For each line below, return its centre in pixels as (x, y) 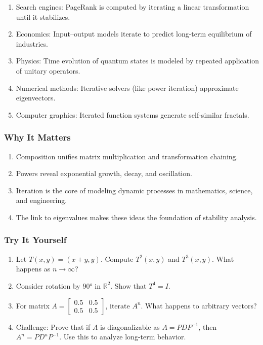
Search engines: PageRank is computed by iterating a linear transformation (133, 7)
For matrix (33, 305)
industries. (32, 43)
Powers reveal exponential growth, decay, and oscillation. (104, 173)
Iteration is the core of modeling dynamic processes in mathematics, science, (134, 190)
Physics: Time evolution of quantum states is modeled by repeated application (137, 61)
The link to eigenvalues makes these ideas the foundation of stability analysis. (136, 217)
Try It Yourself (35, 240)
